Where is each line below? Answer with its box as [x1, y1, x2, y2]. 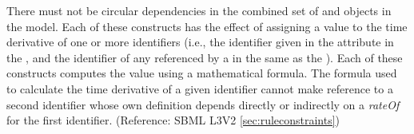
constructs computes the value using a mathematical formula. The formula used [6, 65, 397, 81]
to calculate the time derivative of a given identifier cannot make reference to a [6, 80, 393, 97]
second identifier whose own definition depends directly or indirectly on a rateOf [6, 96, 400, 112]
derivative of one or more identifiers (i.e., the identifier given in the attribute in [6, 33, 394, 50]
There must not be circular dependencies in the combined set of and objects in [6, 2, 392, 18]
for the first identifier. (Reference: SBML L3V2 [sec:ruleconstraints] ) [6, 112, 340, 128]
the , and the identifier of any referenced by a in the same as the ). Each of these [6, 49, 403, 65]
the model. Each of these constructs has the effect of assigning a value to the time [6, 18, 408, 34]
